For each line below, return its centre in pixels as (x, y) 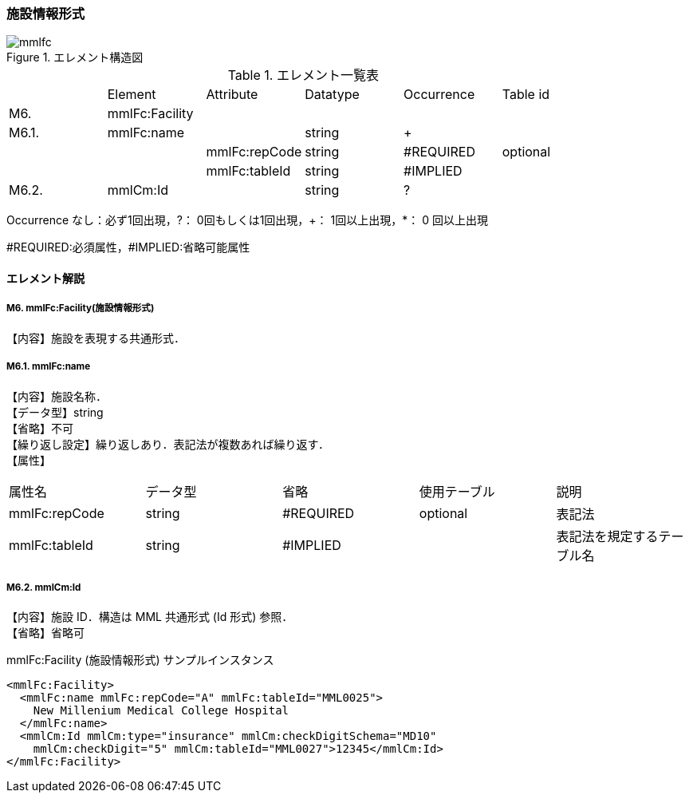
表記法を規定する (607, 536)
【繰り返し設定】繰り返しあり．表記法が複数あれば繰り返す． (168, 444)
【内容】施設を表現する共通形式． (96, 338)
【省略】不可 (40, 428)
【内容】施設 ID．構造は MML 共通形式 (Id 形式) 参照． (150, 617)
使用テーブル (457, 491)
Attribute (232, 95)
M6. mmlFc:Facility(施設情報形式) (81, 309)
